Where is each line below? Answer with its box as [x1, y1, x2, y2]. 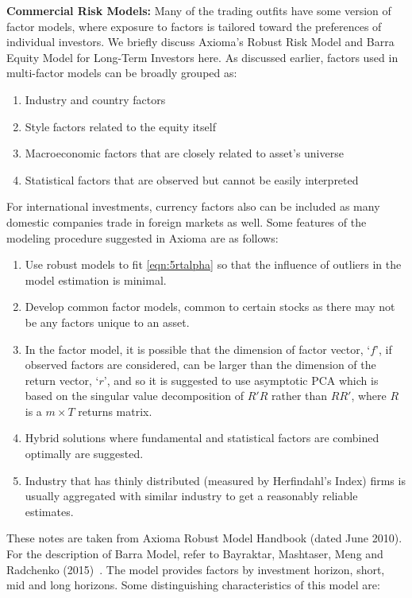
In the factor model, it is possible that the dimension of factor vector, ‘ [25, 340, 371, 357]
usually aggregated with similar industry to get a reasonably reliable [25, 487, 358, 504]
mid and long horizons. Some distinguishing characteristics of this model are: [6, 577, 380, 593]
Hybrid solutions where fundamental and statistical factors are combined [25, 429, 379, 446]
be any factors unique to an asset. [25, 313, 190, 330]
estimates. [25, 503, 74, 519]
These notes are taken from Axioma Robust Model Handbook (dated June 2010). [6, 530, 402, 546]
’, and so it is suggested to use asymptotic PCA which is [103, 371, 379, 388]
